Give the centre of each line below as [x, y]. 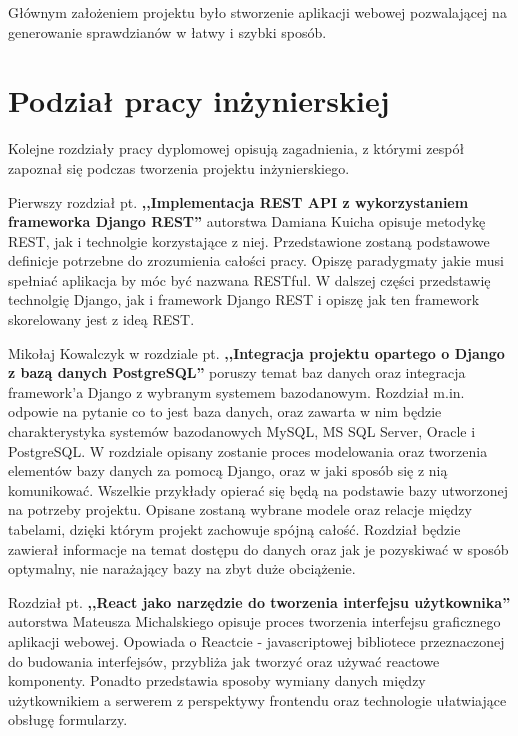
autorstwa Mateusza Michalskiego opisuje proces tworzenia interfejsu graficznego [254, 621]
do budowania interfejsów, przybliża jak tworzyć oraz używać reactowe [224, 660]
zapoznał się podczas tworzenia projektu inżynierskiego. [179, 167]
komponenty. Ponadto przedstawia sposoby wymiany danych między [217, 680]
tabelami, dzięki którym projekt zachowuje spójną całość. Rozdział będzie [234, 529]
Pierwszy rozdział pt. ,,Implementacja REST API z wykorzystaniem [238, 201]
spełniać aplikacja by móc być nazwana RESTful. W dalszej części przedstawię [249, 279]
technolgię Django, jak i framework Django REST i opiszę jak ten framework [244, 299]
